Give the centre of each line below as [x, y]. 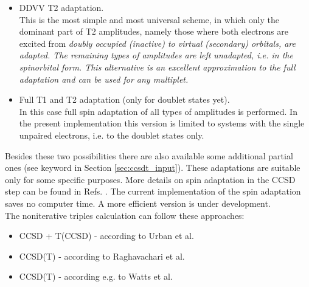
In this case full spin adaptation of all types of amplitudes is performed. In [158, 111]
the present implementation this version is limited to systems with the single [162, 123]
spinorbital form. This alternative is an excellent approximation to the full [157, 67]
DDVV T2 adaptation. [61, 7]
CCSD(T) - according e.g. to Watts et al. [96, 276]
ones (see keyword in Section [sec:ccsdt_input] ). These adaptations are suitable [153, 168]
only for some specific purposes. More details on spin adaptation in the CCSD [150, 179]
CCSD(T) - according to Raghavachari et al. [102, 256]
